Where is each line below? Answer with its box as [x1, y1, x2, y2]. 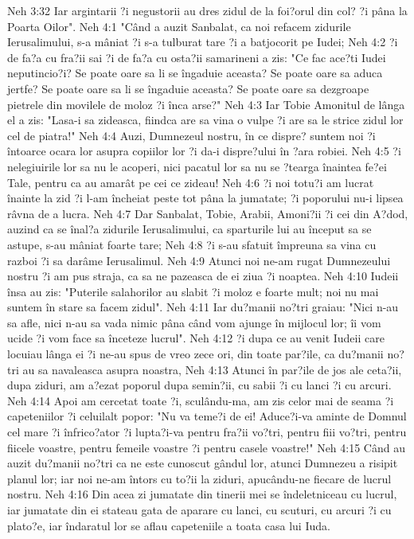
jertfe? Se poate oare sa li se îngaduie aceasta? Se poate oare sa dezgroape [7, 80, 369, 96]
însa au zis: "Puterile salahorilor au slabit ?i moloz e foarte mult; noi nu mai [7, 283, 379, 299]
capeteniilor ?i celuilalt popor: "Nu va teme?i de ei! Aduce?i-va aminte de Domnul [7, 408, 407, 424]
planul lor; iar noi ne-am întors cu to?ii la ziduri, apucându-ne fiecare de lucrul [7, 470, 392, 486]
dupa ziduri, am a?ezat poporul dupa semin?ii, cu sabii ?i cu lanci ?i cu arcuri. [7, 377, 392, 393]
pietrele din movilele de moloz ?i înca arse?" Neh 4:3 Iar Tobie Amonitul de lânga [7, 96, 405, 112]
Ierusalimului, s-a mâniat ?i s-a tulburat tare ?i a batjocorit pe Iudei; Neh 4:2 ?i [7, 33, 398, 50]
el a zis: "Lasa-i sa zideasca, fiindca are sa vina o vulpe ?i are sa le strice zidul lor [7, 111, 404, 128]
